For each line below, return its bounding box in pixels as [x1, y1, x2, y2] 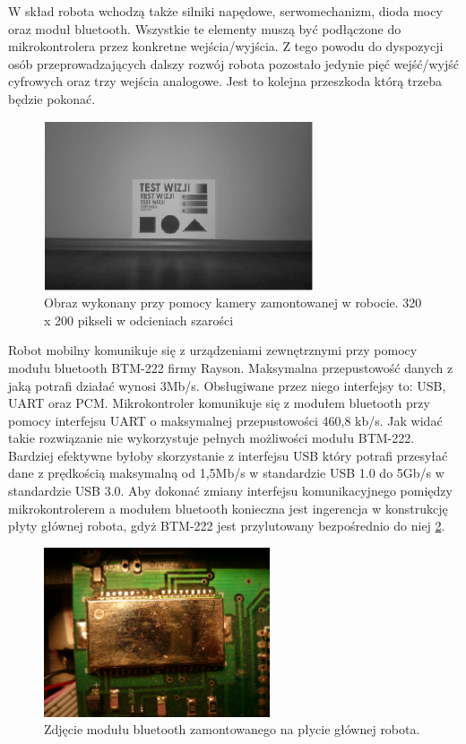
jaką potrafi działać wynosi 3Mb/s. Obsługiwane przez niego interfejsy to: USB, [8, 376, 446, 394]
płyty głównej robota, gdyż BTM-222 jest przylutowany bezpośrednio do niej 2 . [8, 516, 445, 535]
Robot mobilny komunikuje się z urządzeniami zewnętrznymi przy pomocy [8, 341, 418, 359]
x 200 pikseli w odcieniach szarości [44, 310, 234, 329]
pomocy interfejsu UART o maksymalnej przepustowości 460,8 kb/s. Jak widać [8, 411, 443, 429]
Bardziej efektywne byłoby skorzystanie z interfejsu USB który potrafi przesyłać [8, 446, 448, 464]
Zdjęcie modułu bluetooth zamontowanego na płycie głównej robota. [44, 720, 420, 739]
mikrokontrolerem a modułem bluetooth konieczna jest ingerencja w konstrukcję [8, 498, 448, 517]
